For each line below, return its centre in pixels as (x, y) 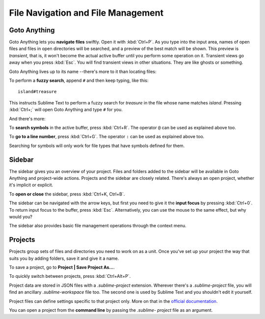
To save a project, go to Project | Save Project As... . (62, 268)
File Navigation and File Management (86, 13)
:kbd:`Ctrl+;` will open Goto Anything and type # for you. (66, 110)
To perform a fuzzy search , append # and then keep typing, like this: (79, 80)
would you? (21, 217)
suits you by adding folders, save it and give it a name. (64, 258)
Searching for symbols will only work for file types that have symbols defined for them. (97, 146)
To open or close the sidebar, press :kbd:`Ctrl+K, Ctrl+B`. (67, 194)
